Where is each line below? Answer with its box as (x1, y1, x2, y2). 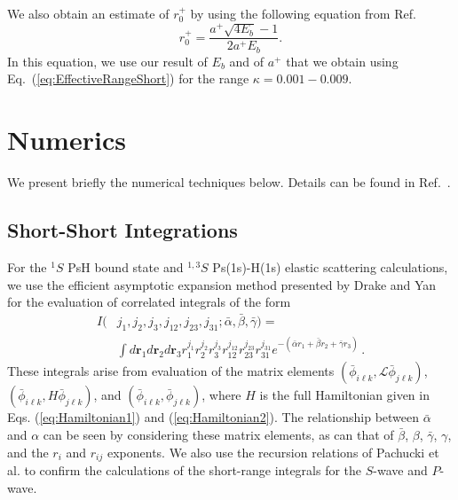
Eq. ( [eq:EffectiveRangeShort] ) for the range (7, 69, 249, 88)
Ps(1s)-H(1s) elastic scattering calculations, (212, 258, 448, 276)
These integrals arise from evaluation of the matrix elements (7, 362, 335, 380)
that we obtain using (286, 51, 399, 70)
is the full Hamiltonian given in (259, 386, 430, 404)
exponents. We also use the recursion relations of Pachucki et (107, 442, 439, 461)
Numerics (7, 121, 126, 158)
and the (7, 442, 49, 461)
